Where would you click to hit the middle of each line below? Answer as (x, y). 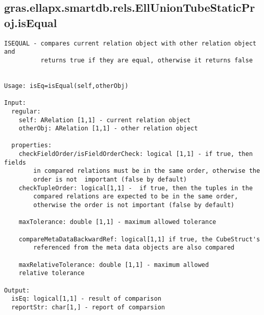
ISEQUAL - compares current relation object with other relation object (130, 43)
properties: (32, 145)
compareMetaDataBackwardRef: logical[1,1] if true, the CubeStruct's (139, 239)
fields (15, 162)
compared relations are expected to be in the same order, (136, 197)
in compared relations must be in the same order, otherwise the (147, 171)
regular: (26, 111)
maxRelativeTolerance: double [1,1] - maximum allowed (114, 265)
